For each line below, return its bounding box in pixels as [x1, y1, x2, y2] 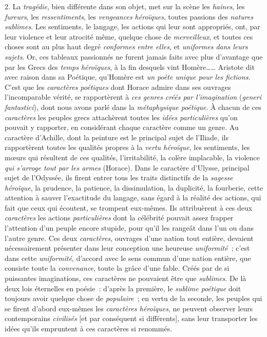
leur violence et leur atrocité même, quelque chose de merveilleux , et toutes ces [5, 31, 253, 42]
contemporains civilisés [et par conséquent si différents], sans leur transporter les [5, 313, 258, 324]
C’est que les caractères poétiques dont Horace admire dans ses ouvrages [5, 81, 231, 92]
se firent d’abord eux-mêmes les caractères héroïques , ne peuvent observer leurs [5, 303, 253, 313]
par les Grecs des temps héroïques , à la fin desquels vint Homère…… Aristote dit [5, 61, 255, 72]
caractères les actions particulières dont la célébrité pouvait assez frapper [5, 212, 234, 223]
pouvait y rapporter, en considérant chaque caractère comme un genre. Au [5, 122, 239, 133]
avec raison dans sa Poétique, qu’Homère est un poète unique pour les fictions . [5, 71, 251, 82]
